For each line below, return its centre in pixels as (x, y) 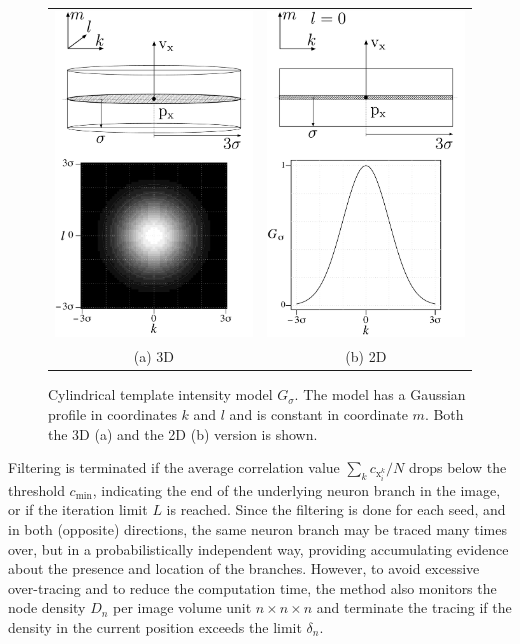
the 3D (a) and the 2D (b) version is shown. (183, 433)
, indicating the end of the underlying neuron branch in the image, (296, 489)
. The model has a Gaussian (380, 394)
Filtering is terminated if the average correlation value (174, 467)
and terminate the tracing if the (414, 607)
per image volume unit (182, 607)
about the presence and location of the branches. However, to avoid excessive (244, 568)
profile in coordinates (112, 413)
